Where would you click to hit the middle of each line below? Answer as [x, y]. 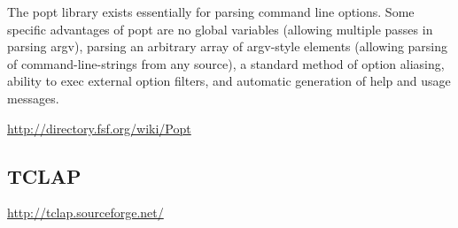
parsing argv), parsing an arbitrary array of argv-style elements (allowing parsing [228, 46]
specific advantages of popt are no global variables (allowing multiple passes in [220, 29]
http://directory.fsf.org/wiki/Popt [99, 128]
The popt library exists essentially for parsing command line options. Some [211, 11]
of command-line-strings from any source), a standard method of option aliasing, [226, 63]
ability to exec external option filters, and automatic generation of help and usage [229, 81]
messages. [33, 98]
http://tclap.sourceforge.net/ [85, 213]
